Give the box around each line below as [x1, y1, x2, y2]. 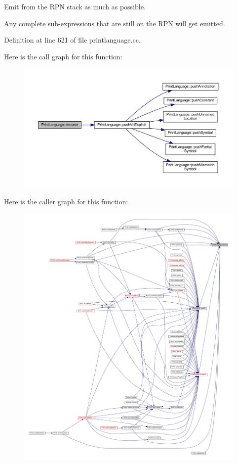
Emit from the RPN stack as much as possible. [4, 1, 146, 11]
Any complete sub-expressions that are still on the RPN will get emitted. [4, 18, 225, 28]
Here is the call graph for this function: [4, 51, 122, 61]
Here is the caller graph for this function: [4, 196, 128, 207]
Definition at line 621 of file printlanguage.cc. [4, 35, 141, 45]
